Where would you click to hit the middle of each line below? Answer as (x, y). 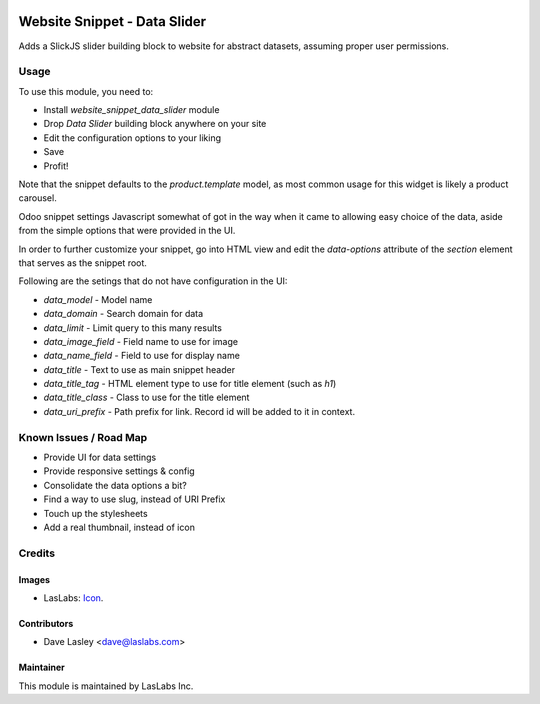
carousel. (37, 198)
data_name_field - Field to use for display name (141, 356)
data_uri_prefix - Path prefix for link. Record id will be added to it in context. (199, 411)
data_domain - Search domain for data (123, 314)
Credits (36, 553)
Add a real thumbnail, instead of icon (119, 527)
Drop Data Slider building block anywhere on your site (155, 124)
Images (34, 579)
